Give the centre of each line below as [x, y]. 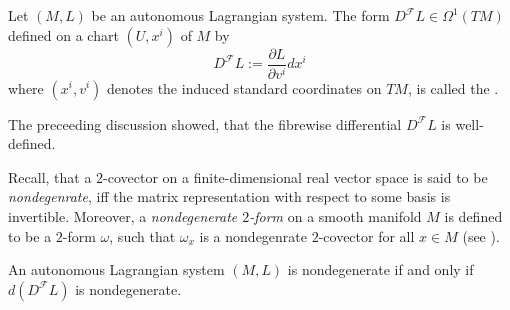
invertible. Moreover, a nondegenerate [123, 215]
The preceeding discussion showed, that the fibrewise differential [205, 123]
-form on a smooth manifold [335, 215]
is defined [473, 215]
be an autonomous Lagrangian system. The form [240, 15]
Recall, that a [50, 176]
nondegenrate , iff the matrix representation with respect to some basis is [229, 196]
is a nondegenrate [253, 235]
